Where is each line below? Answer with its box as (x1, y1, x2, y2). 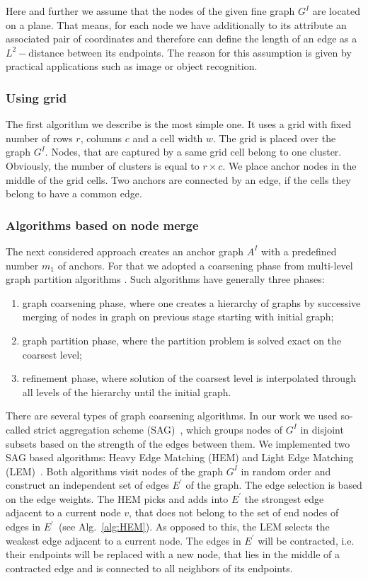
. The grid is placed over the (212, 130, 336, 145)
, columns (80, 130, 122, 145)
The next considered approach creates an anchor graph (6, 243, 243, 258)
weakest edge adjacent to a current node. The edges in (6, 533, 241, 547)
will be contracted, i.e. (258, 533, 355, 547)
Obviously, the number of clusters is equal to (6, 158, 200, 173)
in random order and (241, 463, 331, 478)
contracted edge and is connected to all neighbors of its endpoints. (6, 560, 293, 575)
